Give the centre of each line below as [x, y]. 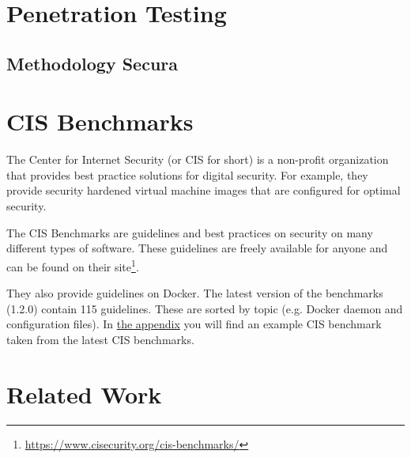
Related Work [84, 394]
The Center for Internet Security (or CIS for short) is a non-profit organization [198, 159]
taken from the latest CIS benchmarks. [100, 339]
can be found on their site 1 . [73, 265]
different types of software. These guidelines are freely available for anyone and [197, 248]
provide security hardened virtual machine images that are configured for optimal [204, 190]
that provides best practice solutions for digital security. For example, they [187, 174]
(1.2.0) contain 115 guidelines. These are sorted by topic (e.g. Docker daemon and [205, 308]
